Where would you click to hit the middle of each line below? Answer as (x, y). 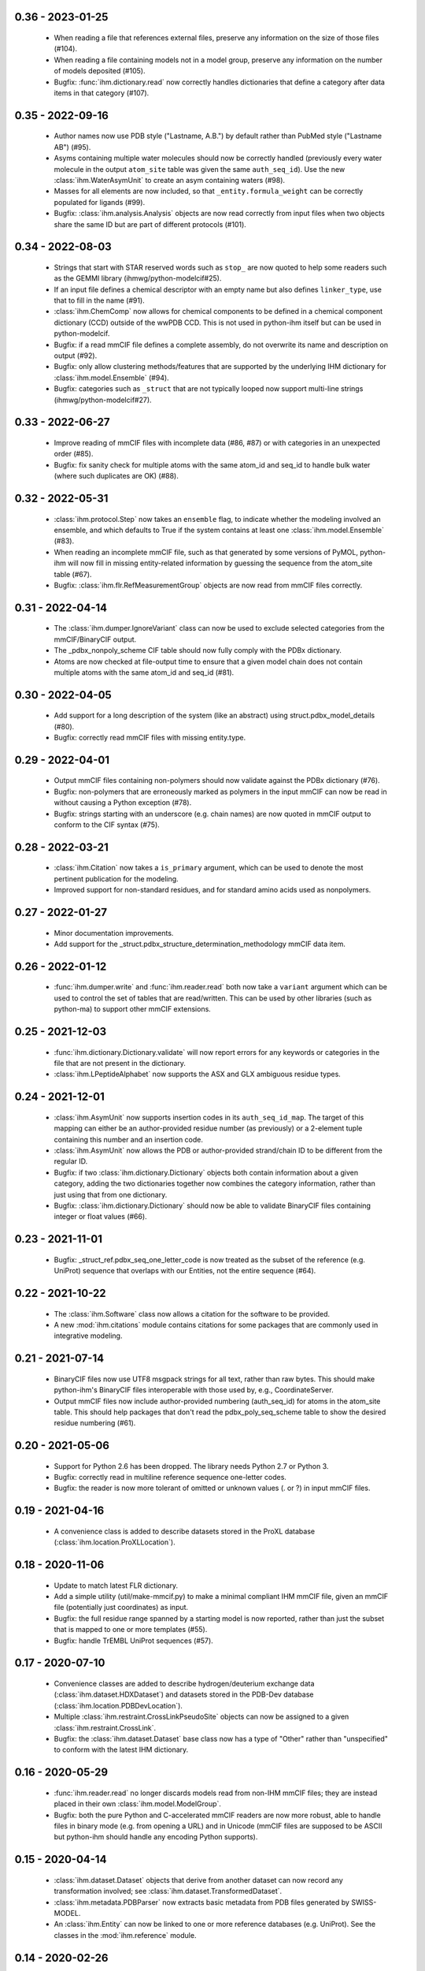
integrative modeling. (88, 1336)
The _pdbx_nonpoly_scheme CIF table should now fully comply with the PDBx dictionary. (198, 650)
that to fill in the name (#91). (99, 300)
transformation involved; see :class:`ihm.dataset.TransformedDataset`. (168, 1891)
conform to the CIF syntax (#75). (107, 825)
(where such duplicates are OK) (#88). (116, 476)
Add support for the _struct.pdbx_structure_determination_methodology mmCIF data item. (200, 944)
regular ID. (71, 1161)
